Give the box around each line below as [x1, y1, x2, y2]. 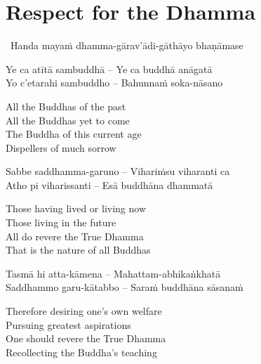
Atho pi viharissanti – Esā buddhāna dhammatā [6, 177, 213, 192]
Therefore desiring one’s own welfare [6, 304, 162, 318]
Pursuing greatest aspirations [6, 317, 131, 332]
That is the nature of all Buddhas [6, 242, 151, 257]
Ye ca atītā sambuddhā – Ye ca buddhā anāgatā [6, 61, 213, 76]
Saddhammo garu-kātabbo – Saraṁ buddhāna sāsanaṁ [6, 280, 243, 294]
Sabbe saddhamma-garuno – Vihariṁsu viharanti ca [6, 164, 230, 178]
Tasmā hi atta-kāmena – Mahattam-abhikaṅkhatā [6, 266, 221, 280]
